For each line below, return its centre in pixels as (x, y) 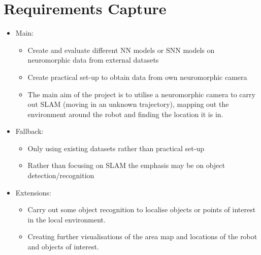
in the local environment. (67, 219)
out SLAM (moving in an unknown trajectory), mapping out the (128, 104)
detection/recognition (61, 175)
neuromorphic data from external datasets (93, 60)
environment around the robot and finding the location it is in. (125, 114)
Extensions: (33, 192)
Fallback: (29, 131)
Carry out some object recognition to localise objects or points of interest (142, 209)
